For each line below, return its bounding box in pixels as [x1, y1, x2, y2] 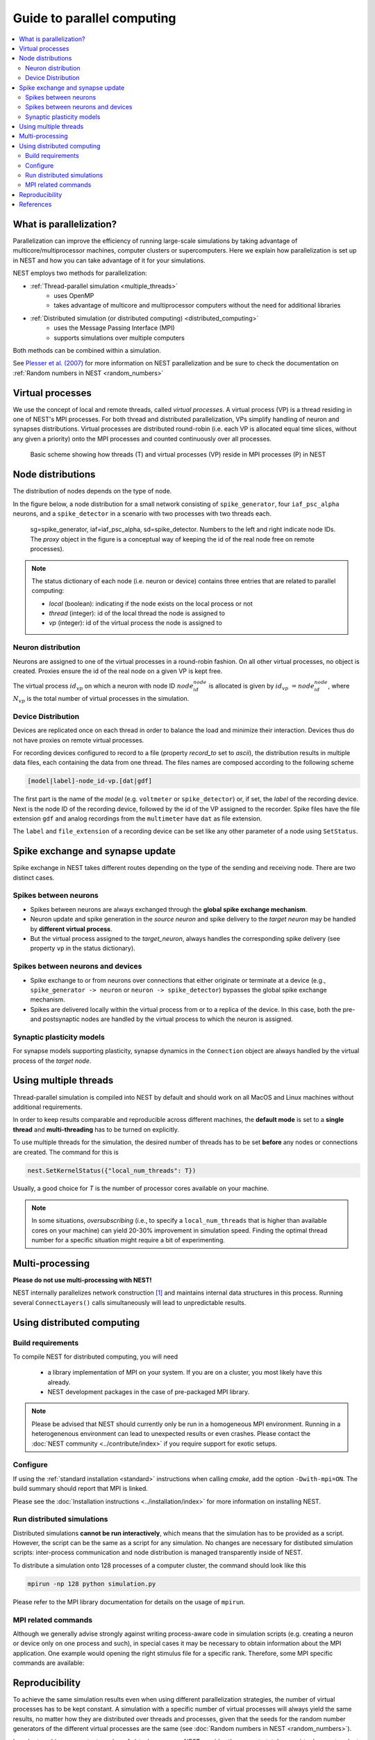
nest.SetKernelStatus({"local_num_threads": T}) [27, 1166, 197, 1174]
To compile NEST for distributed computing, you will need [12, 1352, 178, 1361]
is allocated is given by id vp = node [208, 682, 315, 692]
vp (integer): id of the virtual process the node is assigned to [49, 619, 222, 627]
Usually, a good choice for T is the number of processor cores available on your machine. [12, 1184, 269, 1193]
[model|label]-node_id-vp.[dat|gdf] [27, 777, 153, 785]
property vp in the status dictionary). [30, 944, 135, 953]
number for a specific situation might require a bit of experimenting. [31, 1236, 226, 1244]
